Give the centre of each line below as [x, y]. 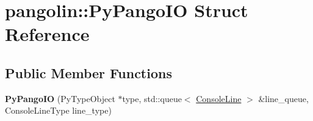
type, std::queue [152, 98]
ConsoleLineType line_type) [58, 110]
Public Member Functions [88, 72]
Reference [47, 34]
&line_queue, [283, 98]
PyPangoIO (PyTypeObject [60, 98]
